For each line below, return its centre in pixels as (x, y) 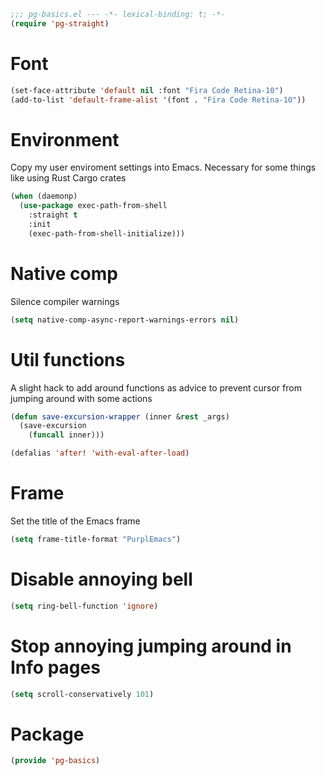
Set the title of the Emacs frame (75, 521)
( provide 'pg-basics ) (55, 761)
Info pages (55, 667)
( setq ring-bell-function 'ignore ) (84, 606)
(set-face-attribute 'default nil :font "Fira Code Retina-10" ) (147, 90)
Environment (65, 139)
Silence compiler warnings (65, 301)
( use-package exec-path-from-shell (93, 206)
